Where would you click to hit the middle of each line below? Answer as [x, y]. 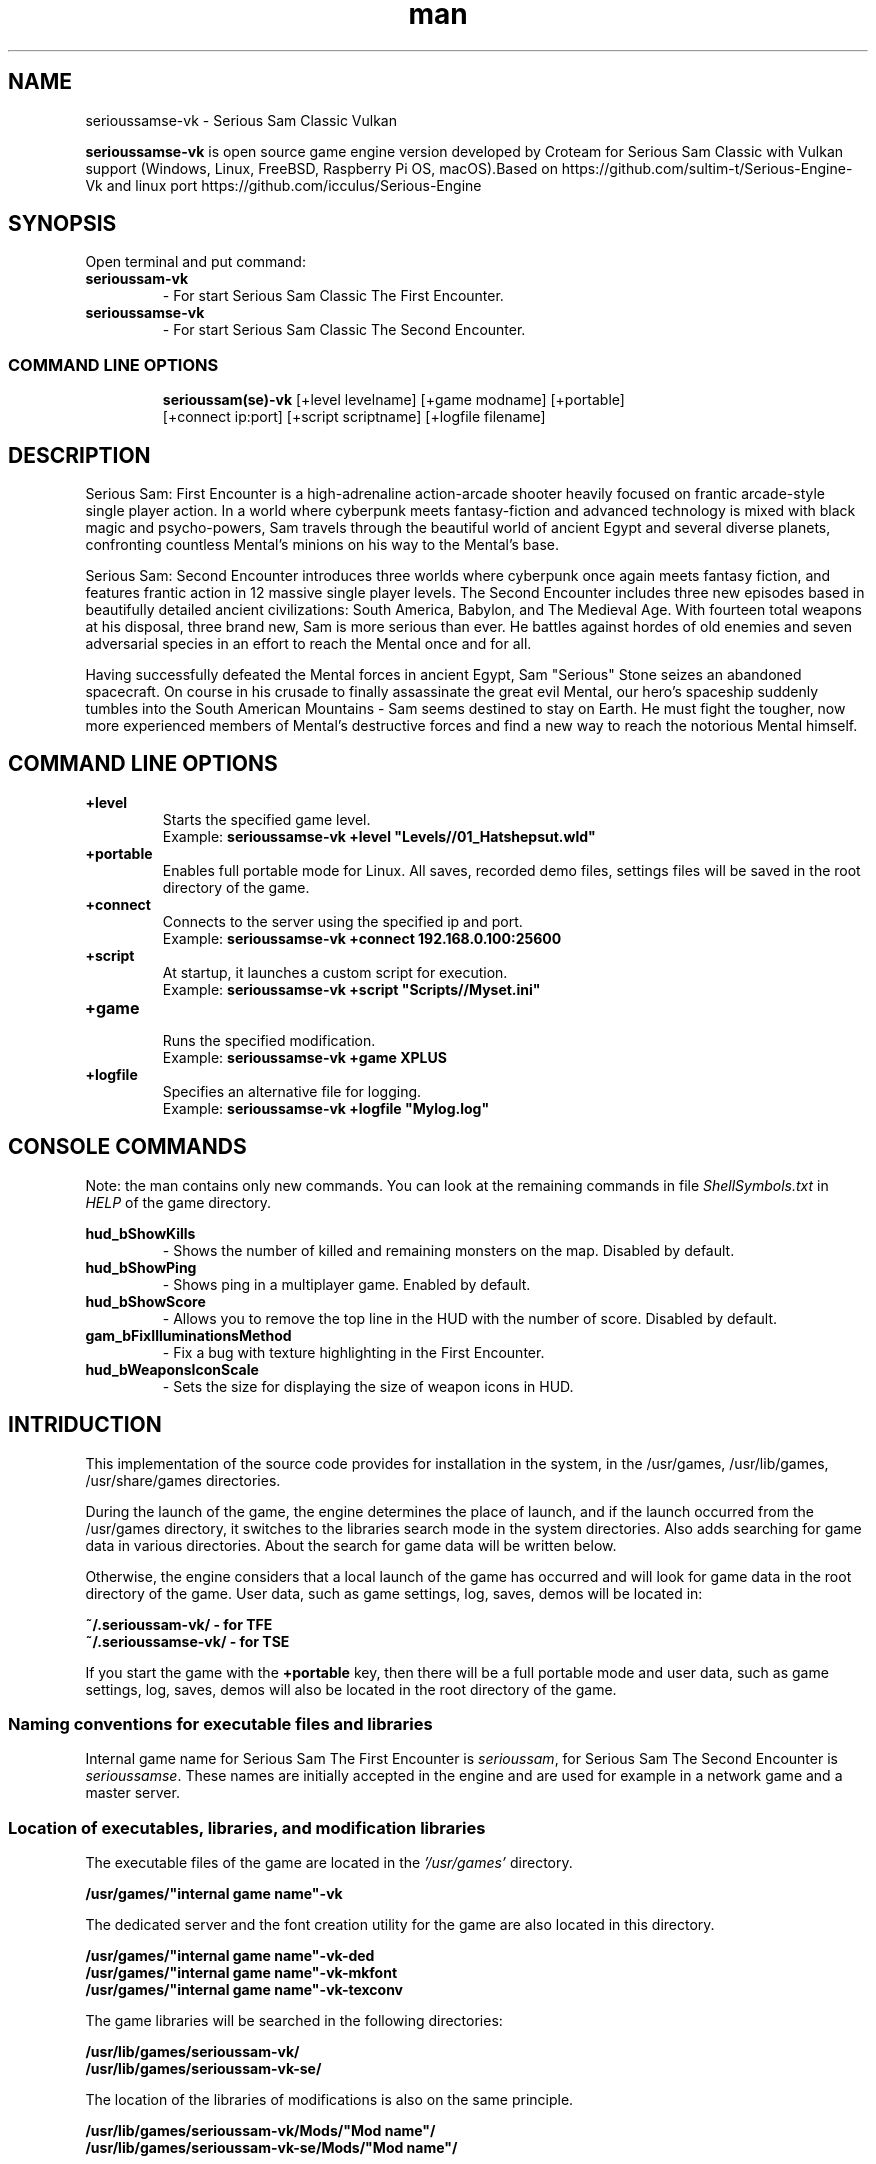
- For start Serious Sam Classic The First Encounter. [333, 296]
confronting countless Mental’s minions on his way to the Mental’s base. [322, 545]
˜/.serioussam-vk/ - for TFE [179, 1624]
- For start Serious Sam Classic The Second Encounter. [344, 330]
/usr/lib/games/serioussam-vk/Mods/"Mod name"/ [260, 2131]
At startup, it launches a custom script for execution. [335, 972]
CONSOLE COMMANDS [127, 1147]
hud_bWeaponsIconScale [172, 1369]
